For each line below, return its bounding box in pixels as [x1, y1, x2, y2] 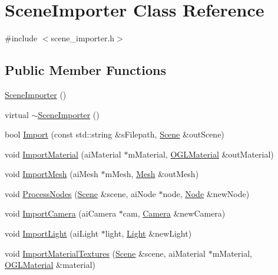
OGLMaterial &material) [5, 258, 96, 271]
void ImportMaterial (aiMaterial [5, 148, 121, 160]
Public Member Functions [5, 61, 166, 79]
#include [5, 32, 38, 44]
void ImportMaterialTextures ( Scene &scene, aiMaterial [5, 247, 206, 259]
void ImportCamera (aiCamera [5, 207, 117, 220]
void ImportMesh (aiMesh [5, 168, 98, 180]
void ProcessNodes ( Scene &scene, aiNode [5, 187, 156, 199]
